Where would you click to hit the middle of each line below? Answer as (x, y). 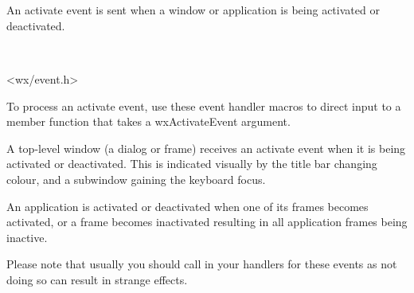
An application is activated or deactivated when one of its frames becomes (187, 206)
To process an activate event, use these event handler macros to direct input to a (204, 105)
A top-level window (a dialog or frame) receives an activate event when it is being (206, 148)
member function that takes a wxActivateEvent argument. (148, 121)
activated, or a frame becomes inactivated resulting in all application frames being (207, 222)
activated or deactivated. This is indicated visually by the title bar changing (192, 164)
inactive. (27, 237)
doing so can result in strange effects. (97, 279)
